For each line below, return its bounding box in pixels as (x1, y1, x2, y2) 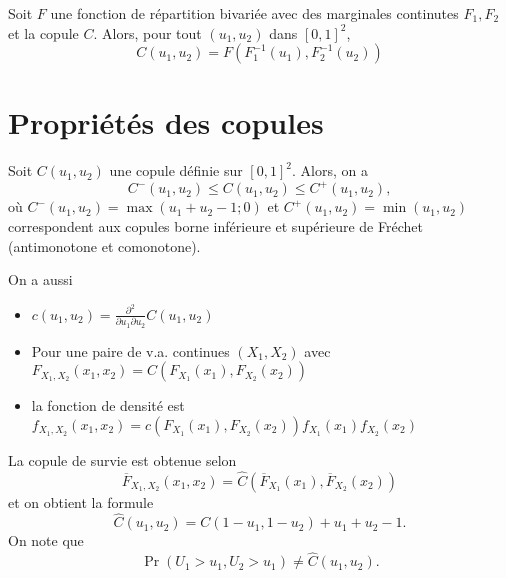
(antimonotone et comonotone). (8, 235, 201, 256)
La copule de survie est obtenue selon (8, 449, 237, 470)
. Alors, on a (291, 160, 368, 181)
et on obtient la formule (8, 491, 154, 512)
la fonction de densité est (31, 395, 185, 416)
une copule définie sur (109, 160, 243, 181)
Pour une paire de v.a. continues (31, 340, 230, 361)
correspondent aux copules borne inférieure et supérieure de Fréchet (8, 216, 423, 236)
